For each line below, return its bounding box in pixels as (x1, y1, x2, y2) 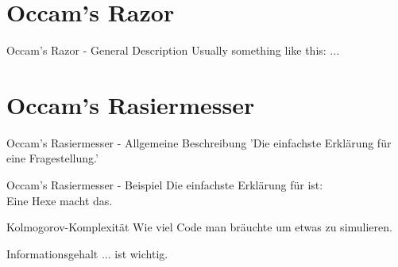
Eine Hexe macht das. (6, 192, 113, 208)
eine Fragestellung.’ (6, 150, 99, 166)
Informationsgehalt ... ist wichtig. (6, 245, 168, 261)
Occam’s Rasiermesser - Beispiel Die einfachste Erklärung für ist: (6, 177, 323, 193)
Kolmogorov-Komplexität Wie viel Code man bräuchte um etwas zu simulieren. (6, 219, 392, 235)
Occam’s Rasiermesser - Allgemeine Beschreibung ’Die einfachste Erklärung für (6, 134, 392, 151)
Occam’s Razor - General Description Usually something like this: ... (6, 42, 340, 59)
